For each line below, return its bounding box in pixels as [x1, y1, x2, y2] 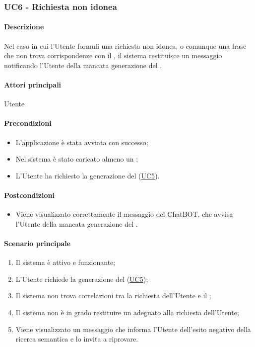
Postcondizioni [4, 189, 55, 200]
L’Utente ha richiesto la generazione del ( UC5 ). [15, 170, 160, 180]
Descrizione [4, 21, 44, 32]
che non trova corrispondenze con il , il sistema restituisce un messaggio [4, 50, 222, 61]
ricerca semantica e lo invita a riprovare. [15, 334, 138, 344]
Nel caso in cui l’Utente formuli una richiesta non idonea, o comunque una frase [4, 40, 247, 51]
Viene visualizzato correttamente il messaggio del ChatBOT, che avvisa [15, 209, 233, 219]
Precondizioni [4, 118, 52, 128]
